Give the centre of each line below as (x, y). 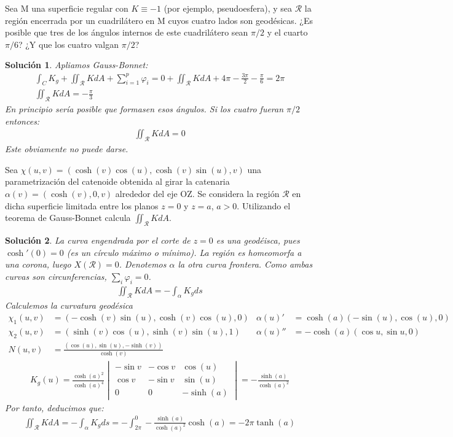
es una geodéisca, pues (258, 240)
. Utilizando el (264, 205)
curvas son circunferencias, (56, 276)
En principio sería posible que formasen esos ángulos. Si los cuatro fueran (144, 109)
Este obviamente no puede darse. (67, 149)
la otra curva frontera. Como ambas (245, 264)
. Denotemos (143, 264)
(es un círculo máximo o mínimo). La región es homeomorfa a (184, 252)
